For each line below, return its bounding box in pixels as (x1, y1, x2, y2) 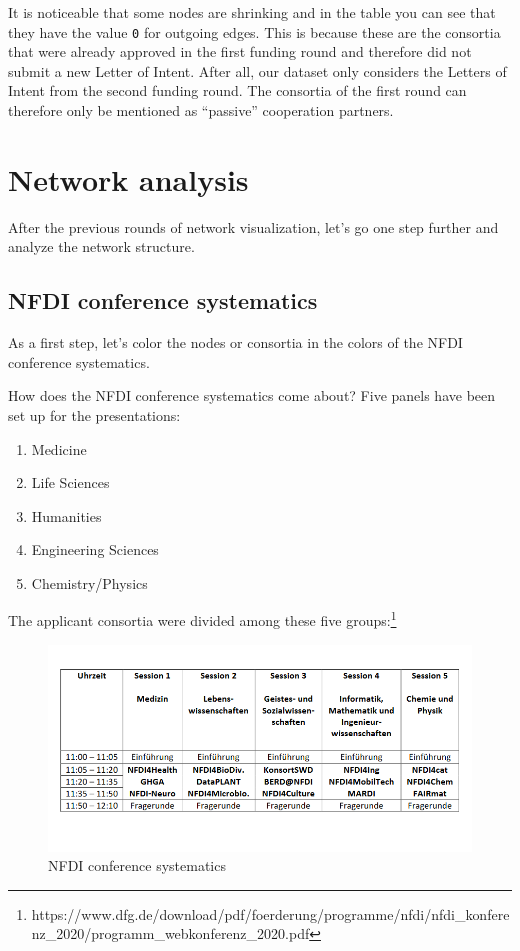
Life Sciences (31, 472, 110, 493)
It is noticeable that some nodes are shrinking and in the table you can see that (8, 2, 496, 22)
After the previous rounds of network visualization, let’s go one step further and (8, 216, 499, 237)
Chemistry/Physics (31, 572, 148, 593)
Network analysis (8, 158, 249, 199)
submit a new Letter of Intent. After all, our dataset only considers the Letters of (8, 60, 507, 81)
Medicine (31, 438, 87, 459)
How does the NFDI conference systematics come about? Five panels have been (8, 385, 496, 406)
